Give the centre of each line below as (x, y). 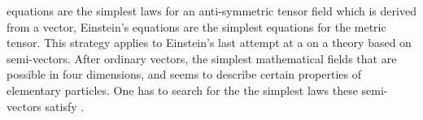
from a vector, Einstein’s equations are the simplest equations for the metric (196, 26)
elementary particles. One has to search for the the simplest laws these (182, 90)
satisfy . (65, 106)
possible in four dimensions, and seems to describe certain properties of (184, 74)
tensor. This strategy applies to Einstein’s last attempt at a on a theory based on (209, 43)
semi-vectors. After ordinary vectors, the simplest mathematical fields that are (202, 58)
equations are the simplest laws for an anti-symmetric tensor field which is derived (211, 11)
